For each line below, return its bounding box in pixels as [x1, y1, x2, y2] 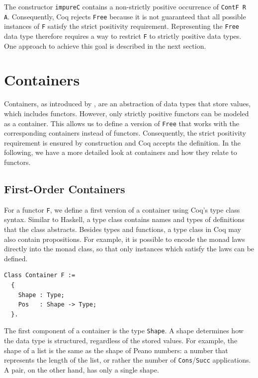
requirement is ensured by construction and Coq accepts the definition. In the [4, 137, 241, 148]
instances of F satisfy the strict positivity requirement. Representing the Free [4, 21, 240, 31]
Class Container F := [4, 272, 76, 279]
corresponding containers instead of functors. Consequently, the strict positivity [4, 128, 246, 138]
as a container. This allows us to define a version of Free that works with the [4, 118, 239, 128]
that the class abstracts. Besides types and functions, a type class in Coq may [4, 224, 241, 234]
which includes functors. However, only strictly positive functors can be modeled [4, 108, 249, 118]
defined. [4, 253, 28, 263]
